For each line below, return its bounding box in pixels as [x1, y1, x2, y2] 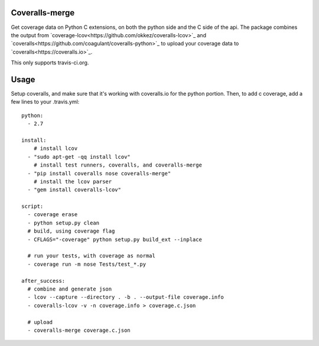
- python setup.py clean [27, 219, 100, 226]
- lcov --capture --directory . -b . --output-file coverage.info [27, 294, 224, 301]
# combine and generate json [27, 285, 112, 292]
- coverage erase [27, 211, 78, 218]
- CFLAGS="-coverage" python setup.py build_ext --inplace [27, 236, 202, 243]
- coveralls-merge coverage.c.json [27, 327, 131, 334]
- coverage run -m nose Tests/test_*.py [27, 260, 147, 267]
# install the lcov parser [33, 178, 112, 185]
